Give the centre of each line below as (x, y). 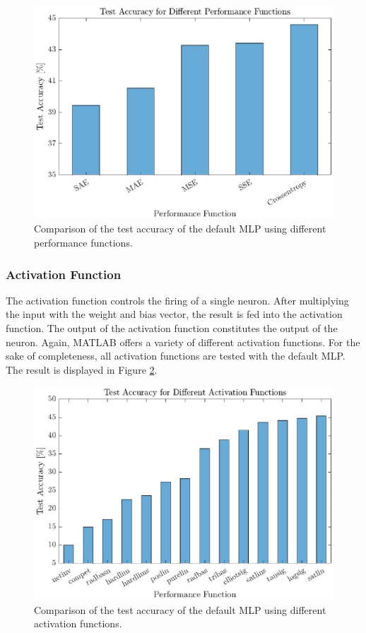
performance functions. (83, 243)
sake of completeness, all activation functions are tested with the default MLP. (176, 356)
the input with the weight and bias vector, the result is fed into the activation (174, 314)
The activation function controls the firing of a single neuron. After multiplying (177, 300)
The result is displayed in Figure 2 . (82, 369)
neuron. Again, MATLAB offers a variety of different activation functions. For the (183, 342)
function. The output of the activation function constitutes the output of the (172, 328)
